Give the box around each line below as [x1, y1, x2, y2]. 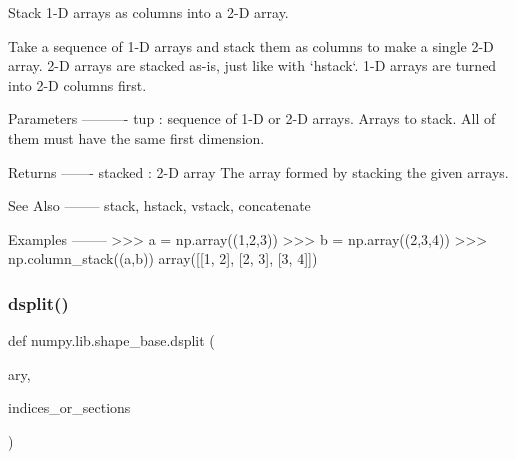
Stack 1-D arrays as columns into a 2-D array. [8, 2, 289, 22]
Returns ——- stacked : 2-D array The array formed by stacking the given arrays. [8, 161, 509, 182]
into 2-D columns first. [8, 74, 147, 95]
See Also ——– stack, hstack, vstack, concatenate [8, 195, 311, 216]
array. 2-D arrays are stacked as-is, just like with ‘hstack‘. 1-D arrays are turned [8, 55, 497, 76]
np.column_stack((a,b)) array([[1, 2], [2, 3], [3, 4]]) [8, 248, 318, 269]
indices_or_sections [8, 397, 131, 418]
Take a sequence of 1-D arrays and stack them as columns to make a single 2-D [8, 35, 494, 56]
